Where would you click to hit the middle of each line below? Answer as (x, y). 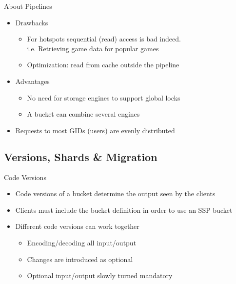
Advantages (32, 81)
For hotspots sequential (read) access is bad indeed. (104, 39)
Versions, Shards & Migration (81, 156)
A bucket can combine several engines (83, 114)
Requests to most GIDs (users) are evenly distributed (95, 130)
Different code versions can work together (77, 226)
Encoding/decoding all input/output (82, 242)
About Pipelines (28, 6)
